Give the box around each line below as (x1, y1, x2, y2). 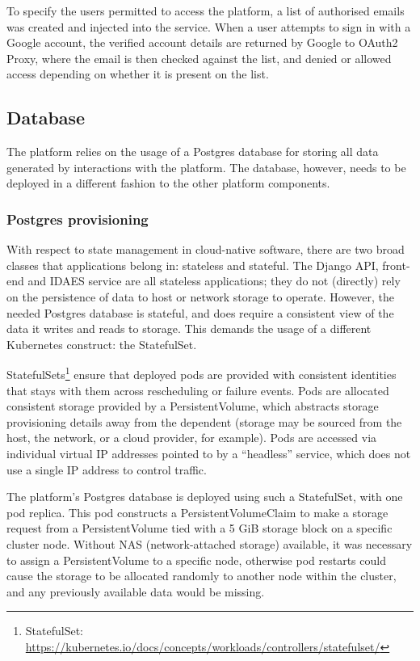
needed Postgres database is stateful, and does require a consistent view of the (6, 304, 394, 321)
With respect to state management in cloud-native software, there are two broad (6, 241, 405, 258)
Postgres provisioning (6, 208, 149, 229)
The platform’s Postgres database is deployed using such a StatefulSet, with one (6, 488, 403, 505)
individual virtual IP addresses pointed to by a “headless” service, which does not (6, 444, 411, 461)
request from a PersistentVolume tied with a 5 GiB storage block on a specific (6, 520, 393, 537)
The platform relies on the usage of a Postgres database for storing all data (6, 143, 379, 160)
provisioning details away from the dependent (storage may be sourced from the (6, 413, 402, 430)
